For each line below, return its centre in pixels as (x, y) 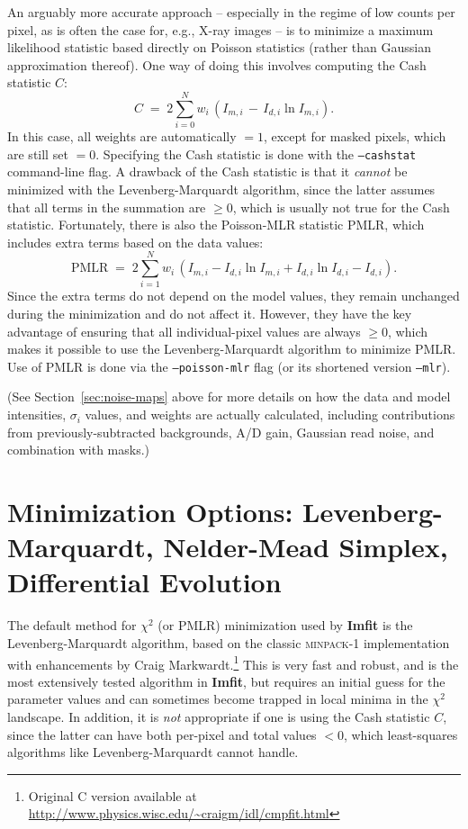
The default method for (72, 625)
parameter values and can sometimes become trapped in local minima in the (218, 699)
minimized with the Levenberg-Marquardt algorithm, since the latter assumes (221, 189)
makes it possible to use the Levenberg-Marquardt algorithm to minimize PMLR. (232, 349)
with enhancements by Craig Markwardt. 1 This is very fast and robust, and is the (233, 662)
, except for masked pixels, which (355, 136)
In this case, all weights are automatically (122, 136)
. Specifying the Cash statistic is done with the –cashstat (256, 153)
